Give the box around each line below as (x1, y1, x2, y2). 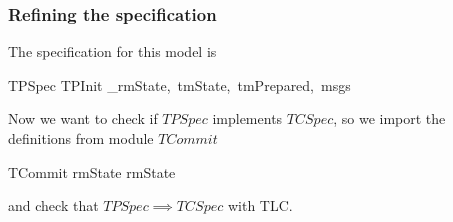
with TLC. (227, 195, 293, 216)
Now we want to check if (8, 108, 158, 129)
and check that (8, 195, 99, 216)
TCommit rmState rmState (8, 161, 176, 182)
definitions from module (8, 128, 154, 148)
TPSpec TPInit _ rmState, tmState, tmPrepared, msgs (8, 74, 351, 95)
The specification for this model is (8, 41, 217, 62)
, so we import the (333, 108, 446, 129)
